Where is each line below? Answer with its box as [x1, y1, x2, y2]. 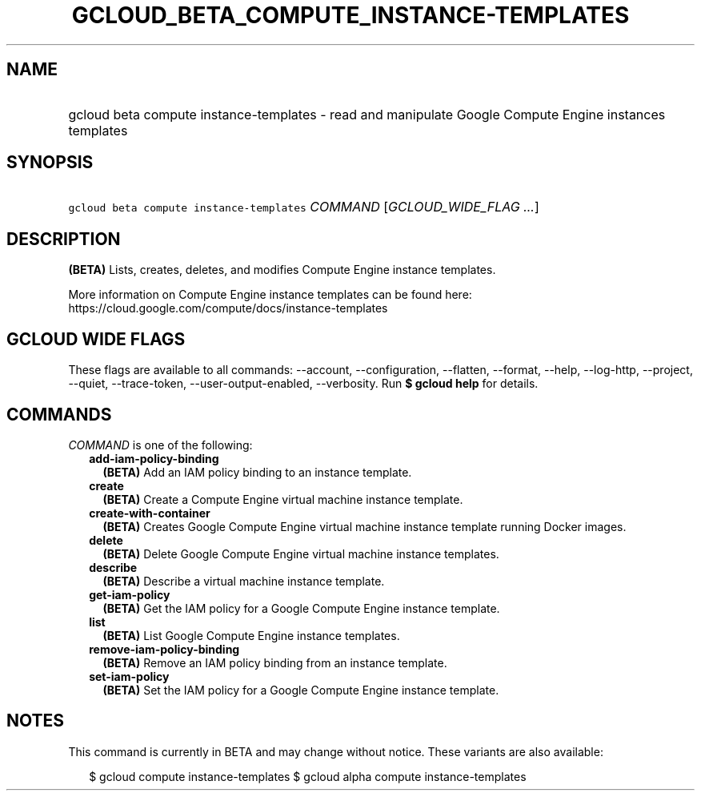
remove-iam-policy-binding [89, 642, 240, 656]
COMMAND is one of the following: [68, 437, 253, 452]
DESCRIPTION [6, 228, 121, 249]
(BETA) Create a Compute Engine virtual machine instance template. [102, 492, 463, 506]
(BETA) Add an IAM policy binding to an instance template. [102, 465, 412, 479]
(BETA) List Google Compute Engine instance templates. [102, 628, 400, 642]
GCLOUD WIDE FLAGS [6, 328, 186, 349]
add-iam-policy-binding [89, 451, 219, 465]
